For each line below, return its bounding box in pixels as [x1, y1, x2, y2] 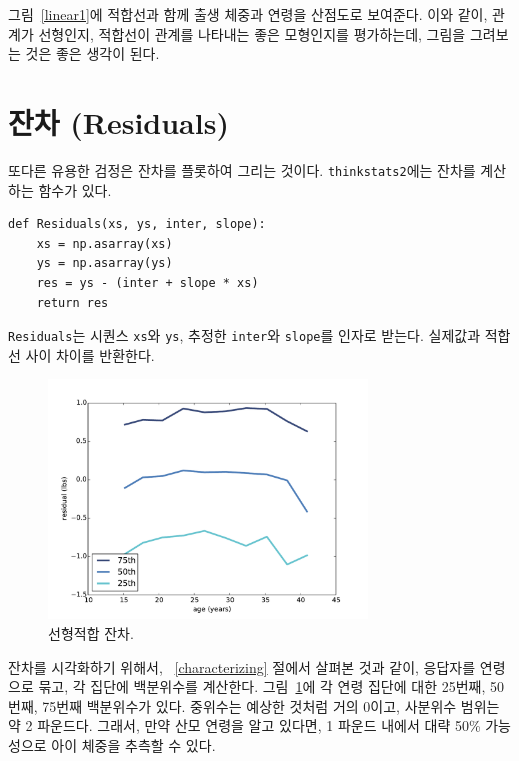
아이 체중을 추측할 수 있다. [51, 734, 216, 755]
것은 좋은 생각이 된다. [25, 43, 160, 64]
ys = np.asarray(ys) [36, 256, 173, 271]
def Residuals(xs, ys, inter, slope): [8, 217, 266, 232]
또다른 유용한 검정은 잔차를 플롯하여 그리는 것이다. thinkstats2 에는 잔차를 [8, 159, 476, 180]
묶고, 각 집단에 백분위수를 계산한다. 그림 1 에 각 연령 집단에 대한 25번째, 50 [38, 676, 505, 697]
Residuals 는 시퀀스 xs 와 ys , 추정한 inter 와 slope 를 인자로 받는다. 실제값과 [8, 325, 481, 346]
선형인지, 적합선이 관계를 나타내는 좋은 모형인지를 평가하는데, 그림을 [38, 23, 466, 44]
